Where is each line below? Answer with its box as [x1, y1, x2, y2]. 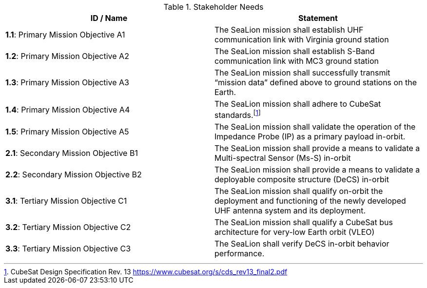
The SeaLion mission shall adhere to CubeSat [214, 99, 381, 109]
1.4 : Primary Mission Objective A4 [5, 104, 130, 115]
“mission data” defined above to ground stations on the [214, 77, 417, 87]
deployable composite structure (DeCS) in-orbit [214, 174, 389, 185]
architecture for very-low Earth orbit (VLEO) [214, 227, 375, 237]
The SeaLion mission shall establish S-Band [214, 46, 375, 56]
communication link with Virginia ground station [214, 35, 389, 44]
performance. [214, 249, 265, 259]
